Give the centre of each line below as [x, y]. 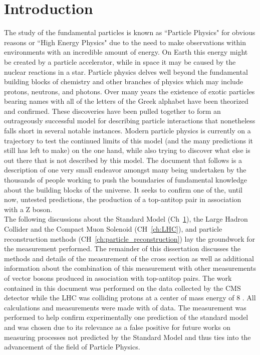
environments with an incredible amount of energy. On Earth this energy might [126, 52]
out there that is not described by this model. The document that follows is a [123, 160]
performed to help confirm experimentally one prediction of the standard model [126, 317]
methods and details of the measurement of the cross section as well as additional [129, 258]
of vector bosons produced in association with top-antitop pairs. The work [118, 278]
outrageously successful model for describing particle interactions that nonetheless [130, 121]
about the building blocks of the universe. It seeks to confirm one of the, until [123, 189]
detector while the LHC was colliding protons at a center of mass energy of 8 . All [130, 298]
